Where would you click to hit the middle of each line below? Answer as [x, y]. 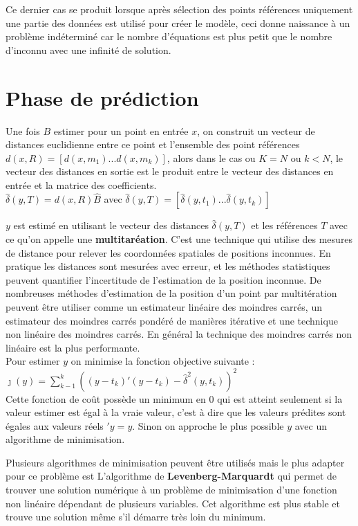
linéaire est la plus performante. [73, 347]
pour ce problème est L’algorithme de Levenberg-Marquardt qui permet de [171, 476]
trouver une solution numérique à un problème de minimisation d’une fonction [171, 490]
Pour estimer [33, 361]
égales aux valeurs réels [55, 425]
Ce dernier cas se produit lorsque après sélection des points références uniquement [179, 9]
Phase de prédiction [102, 97]
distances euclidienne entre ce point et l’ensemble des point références [153, 144]
